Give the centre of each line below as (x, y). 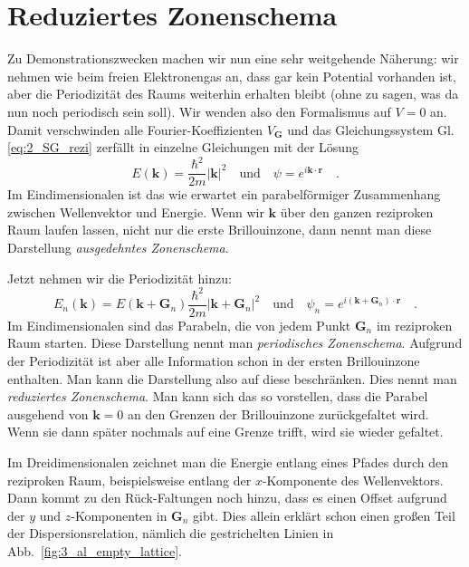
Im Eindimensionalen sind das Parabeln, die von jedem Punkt (179, 325)
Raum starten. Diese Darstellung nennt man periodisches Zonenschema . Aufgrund (235, 343)
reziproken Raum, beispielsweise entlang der (129, 480)
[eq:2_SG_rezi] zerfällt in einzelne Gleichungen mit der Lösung (183, 147)
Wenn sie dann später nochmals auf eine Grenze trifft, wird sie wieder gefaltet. (225, 432)
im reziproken (414, 325)
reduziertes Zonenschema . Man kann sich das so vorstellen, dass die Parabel (218, 396)
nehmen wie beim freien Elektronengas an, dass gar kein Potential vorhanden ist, (232, 76)
